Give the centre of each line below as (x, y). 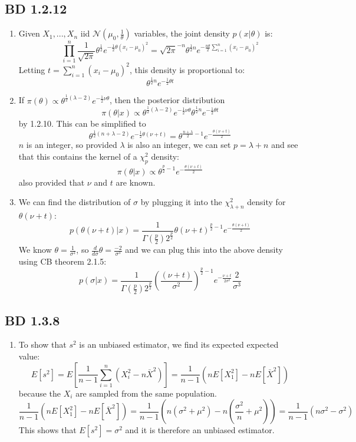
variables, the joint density (182, 33)
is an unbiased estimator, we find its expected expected (179, 344)
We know (35, 250)
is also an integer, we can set (179, 145)
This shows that (47, 430)
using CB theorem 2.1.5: (62, 261)
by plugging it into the (181, 202)
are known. (136, 182)
